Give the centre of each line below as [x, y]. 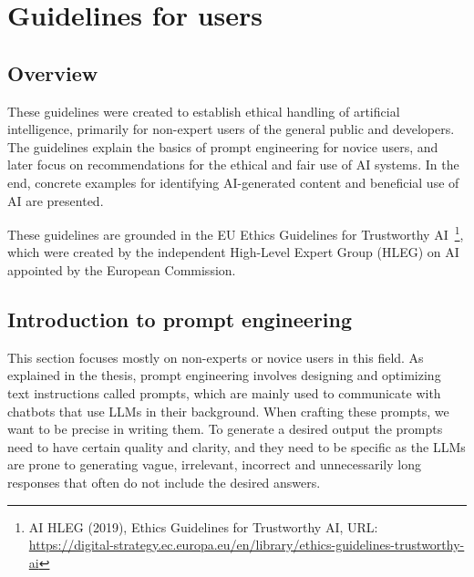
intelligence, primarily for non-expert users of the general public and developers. [231, 129]
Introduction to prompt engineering [180, 319]
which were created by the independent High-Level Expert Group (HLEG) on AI [233, 252]
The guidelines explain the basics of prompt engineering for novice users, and [223, 146]
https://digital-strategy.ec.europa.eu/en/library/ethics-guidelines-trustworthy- [247, 545]
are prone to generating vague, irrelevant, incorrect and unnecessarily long [214, 464]
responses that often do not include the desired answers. [164, 482]
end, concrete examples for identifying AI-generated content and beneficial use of [233, 182]
